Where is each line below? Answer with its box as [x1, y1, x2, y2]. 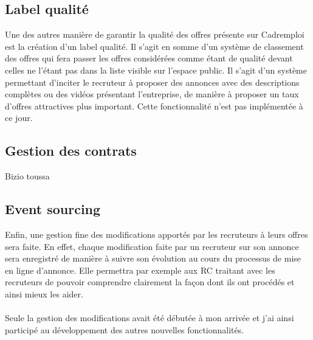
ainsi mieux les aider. [5, 287, 83, 300]
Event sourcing [5, 199, 101, 218]
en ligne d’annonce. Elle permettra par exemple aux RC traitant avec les [5, 263, 275, 276]
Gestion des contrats [5, 141, 137, 160]
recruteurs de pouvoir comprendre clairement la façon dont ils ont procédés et [5, 276, 295, 288]
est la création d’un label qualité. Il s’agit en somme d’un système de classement [5, 40, 304, 52]
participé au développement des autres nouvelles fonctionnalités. [5, 323, 244, 336]
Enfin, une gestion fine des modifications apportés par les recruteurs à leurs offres [5, 227, 308, 240]
